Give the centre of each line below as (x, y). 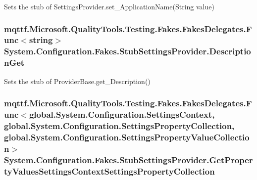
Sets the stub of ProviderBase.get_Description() (77, 81)
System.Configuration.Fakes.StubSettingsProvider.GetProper (128, 159)
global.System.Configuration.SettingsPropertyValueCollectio (127, 137)
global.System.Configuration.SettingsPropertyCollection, (119, 125)
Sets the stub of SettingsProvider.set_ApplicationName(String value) (109, 6)
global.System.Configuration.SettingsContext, (122, 114)
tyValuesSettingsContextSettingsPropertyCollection (109, 171)
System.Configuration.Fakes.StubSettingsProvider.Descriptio (128, 51)
